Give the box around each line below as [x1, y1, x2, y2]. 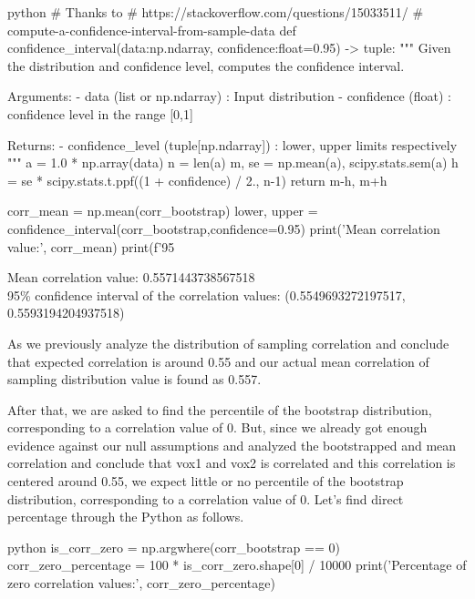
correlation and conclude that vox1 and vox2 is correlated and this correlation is [7, 453, 456, 472]
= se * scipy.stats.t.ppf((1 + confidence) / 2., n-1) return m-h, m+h [7, 170, 387, 189]
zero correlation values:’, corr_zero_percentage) [7, 574, 275, 593]
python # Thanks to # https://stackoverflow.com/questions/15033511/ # [7, 3, 424, 21]
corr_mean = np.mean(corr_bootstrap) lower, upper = [7, 201, 318, 220]
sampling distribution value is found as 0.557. [7, 370, 262, 389]
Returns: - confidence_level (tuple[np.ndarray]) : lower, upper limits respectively [7, 135, 458, 154]
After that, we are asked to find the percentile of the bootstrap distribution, [7, 400, 432, 419]
